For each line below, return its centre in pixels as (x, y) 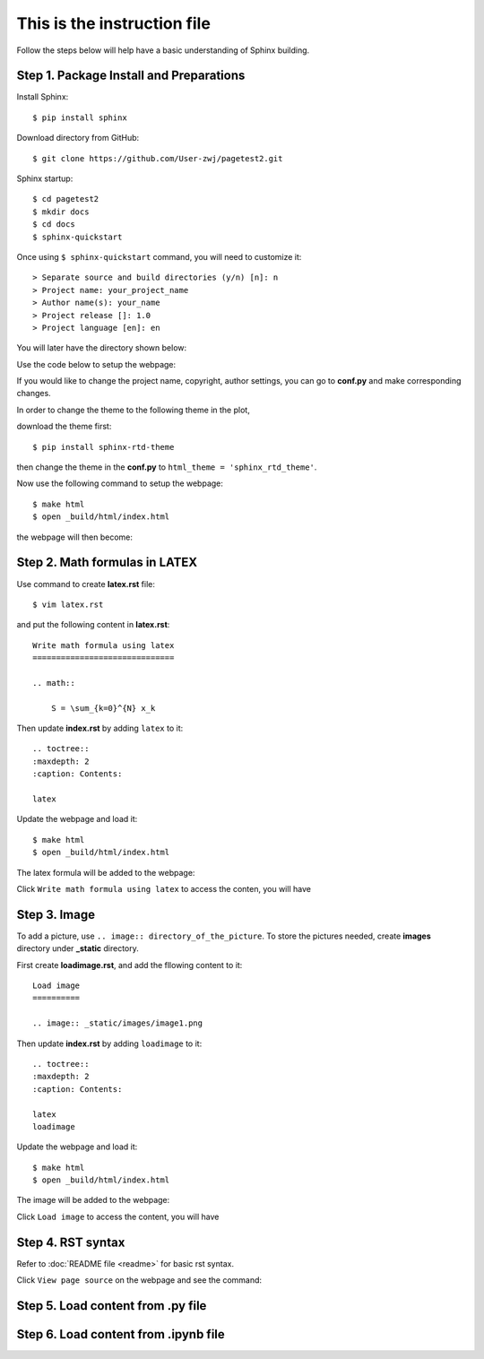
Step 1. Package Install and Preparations (131, 76)
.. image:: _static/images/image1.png (118, 1023)
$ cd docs (54, 225)
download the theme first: (64, 427)
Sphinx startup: (45, 178)
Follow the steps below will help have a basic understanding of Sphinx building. (163, 50)
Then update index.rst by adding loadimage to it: (109, 1043)
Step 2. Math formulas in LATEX (107, 563)
